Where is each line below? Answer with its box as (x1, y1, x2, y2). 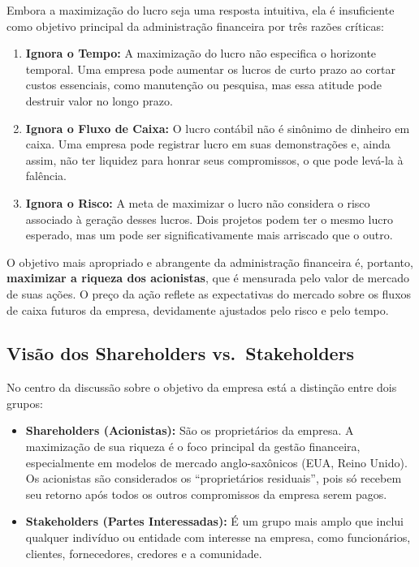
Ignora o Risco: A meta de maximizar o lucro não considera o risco (25, 194, 370, 211)
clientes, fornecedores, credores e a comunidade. (25, 544, 262, 561)
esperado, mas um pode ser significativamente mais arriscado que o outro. (25, 226, 393, 243)
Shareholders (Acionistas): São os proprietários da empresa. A (25, 422, 354, 439)
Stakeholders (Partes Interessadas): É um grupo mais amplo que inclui (25, 513, 404, 530)
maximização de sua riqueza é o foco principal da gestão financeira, (25, 438, 361, 455)
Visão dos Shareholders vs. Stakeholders (6, 341, 355, 366)
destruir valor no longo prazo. (25, 92, 173, 109)
